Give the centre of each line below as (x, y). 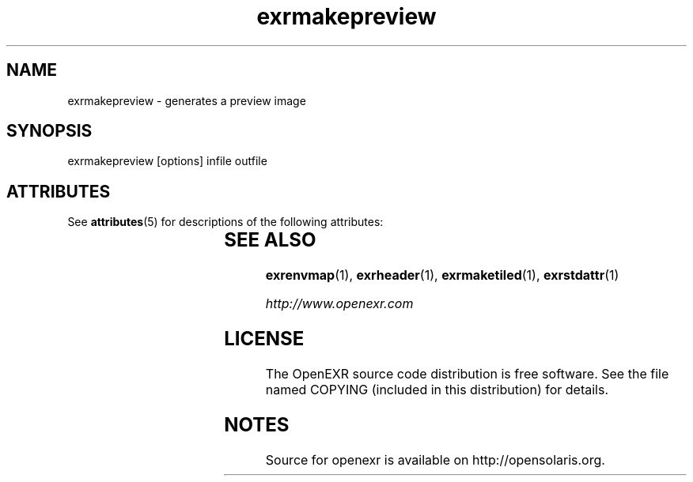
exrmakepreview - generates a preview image (187, 100)
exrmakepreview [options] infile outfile (167, 161)
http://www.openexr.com (339, 304)
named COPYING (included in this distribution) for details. (437, 390)
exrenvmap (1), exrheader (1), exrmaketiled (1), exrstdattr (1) (442, 275)
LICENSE (264, 339)
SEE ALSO (270, 240)
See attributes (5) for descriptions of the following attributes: (225, 222)
